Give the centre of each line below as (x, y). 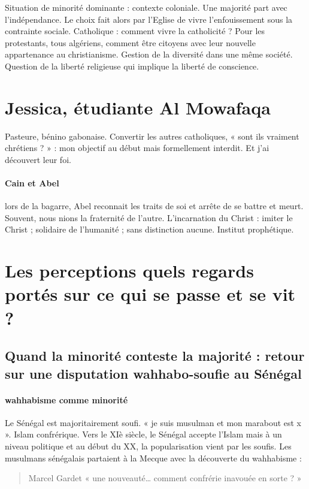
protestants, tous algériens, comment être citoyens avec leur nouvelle (130, 42)
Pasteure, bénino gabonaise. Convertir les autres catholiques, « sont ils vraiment (152, 136)
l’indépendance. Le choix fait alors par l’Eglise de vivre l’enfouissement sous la (149, 19)
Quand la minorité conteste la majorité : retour (155, 356)
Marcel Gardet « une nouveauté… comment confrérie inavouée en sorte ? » (165, 478)
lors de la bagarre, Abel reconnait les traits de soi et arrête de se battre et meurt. (154, 206)
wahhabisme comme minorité (66, 399)
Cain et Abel (32, 183)
